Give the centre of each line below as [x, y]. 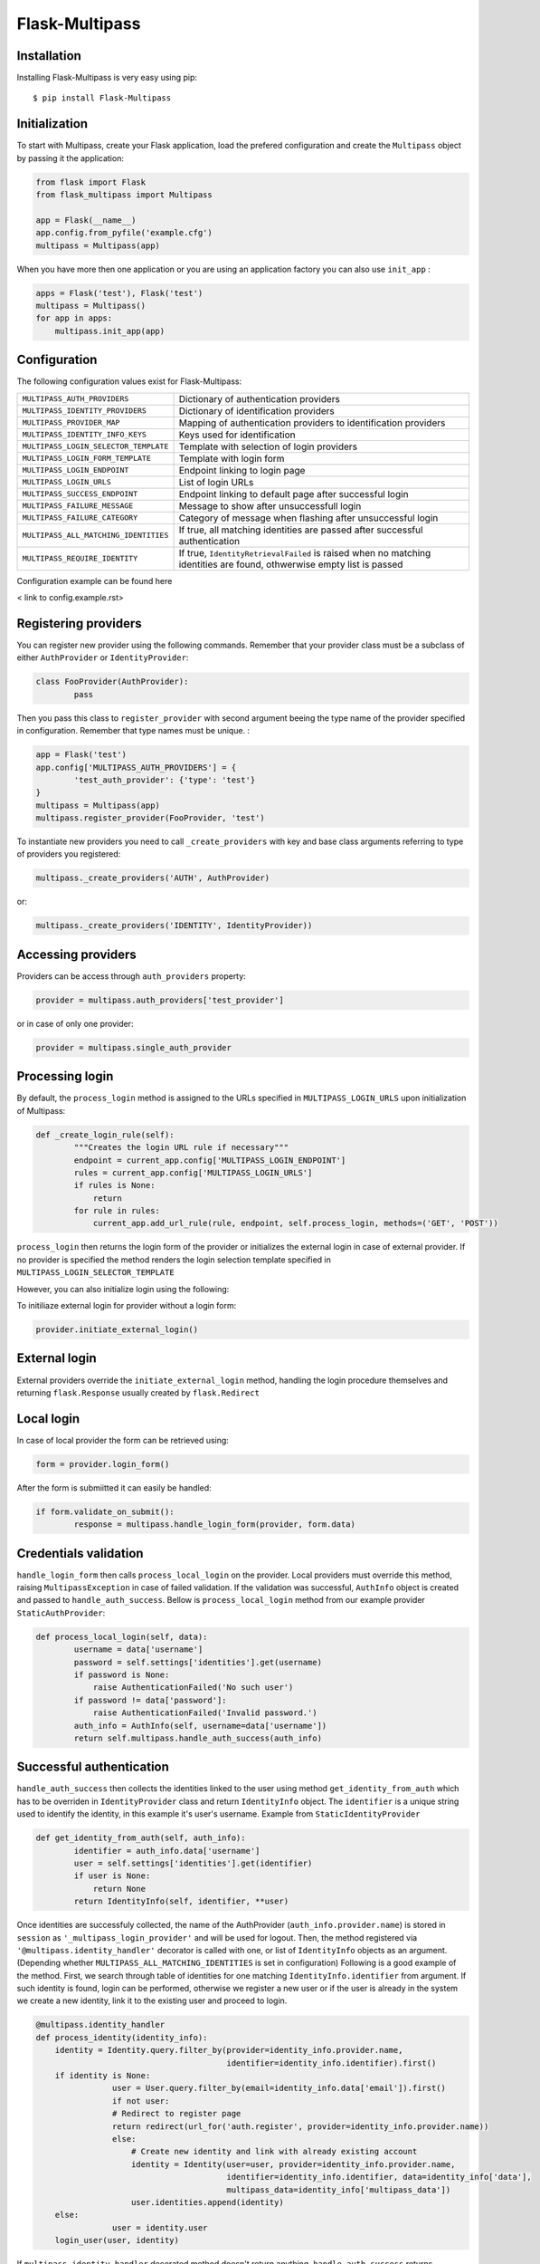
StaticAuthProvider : [61, 1613]
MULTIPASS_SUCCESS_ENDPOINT [80, 494]
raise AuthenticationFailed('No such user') [193, 1688]
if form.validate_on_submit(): [105, 1511]
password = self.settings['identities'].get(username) [198, 1662]
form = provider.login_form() [103, 1464]
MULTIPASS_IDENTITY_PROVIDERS [84, 411]
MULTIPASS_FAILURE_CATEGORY [80, 518]
